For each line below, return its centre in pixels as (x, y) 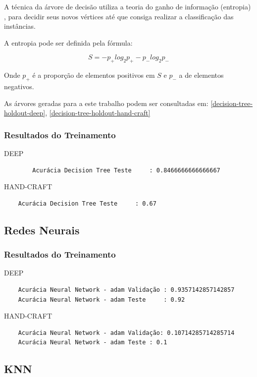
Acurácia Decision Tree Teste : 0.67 (87, 203)
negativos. (19, 86)
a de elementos (201, 75)
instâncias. (20, 26)
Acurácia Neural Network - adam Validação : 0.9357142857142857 (126, 290)
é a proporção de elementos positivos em (94, 75)
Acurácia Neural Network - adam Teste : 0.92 (102, 299)
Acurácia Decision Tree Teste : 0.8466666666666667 (126, 170)
